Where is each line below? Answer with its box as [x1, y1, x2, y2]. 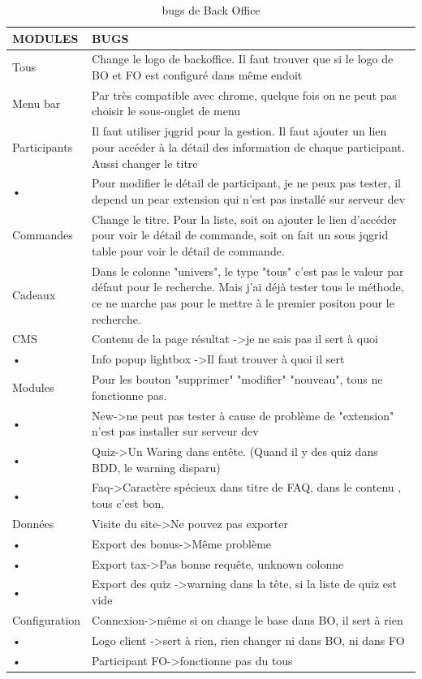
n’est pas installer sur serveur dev [92, 423, 259, 440]
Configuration [12, 611, 81, 628]
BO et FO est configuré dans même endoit [92, 67, 303, 84]
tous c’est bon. [92, 495, 165, 512]
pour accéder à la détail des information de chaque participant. [92, 138, 405, 155]
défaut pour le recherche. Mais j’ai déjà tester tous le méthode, [92, 278, 404, 295]
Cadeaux [12, 286, 56, 303]
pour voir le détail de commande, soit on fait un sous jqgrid [92, 226, 389, 243]
